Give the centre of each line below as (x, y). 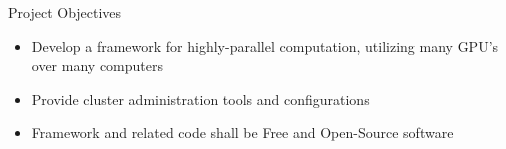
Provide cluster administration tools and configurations (200, 98)
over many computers (97, 65)
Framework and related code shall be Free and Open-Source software (242, 132)
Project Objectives (65, 12)
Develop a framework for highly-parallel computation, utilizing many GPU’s (265, 45)
